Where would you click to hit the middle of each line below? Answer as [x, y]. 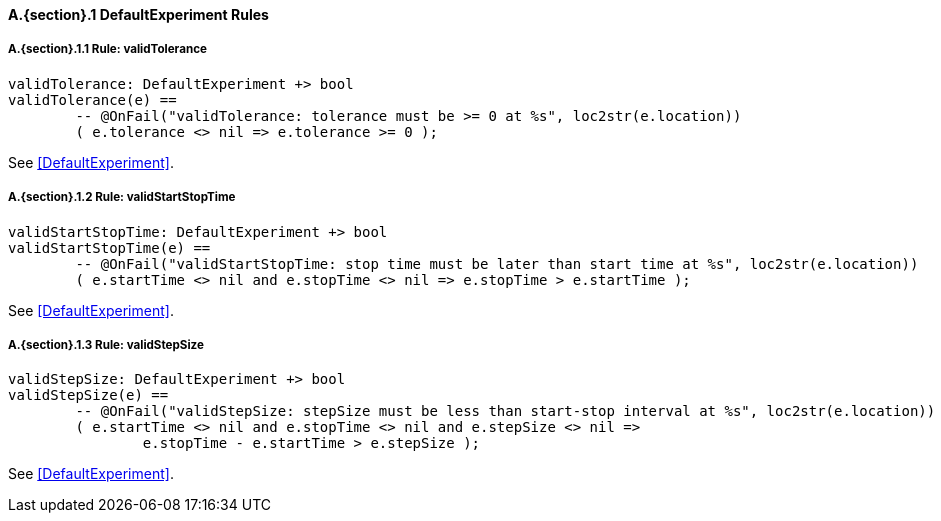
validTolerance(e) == [92, 99]
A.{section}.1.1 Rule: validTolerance [107, 49]
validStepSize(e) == [88, 395]
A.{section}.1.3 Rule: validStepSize [106, 344]
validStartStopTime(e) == [109, 247]
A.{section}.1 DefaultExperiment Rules [138, 14]
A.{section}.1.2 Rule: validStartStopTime [122, 197]
